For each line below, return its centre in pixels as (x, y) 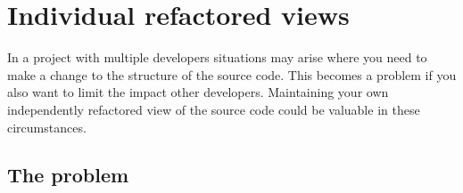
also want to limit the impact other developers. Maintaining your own (198, 92)
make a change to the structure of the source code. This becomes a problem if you (232, 74)
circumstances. (47, 127)
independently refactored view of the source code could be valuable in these (214, 109)
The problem (68, 175)
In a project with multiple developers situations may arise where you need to (217, 57)
